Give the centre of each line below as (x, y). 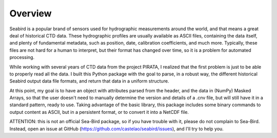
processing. (22, 57)
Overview (31, 13)
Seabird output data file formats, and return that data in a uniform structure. (89, 81)
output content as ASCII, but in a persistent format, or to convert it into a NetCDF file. (99, 112)
